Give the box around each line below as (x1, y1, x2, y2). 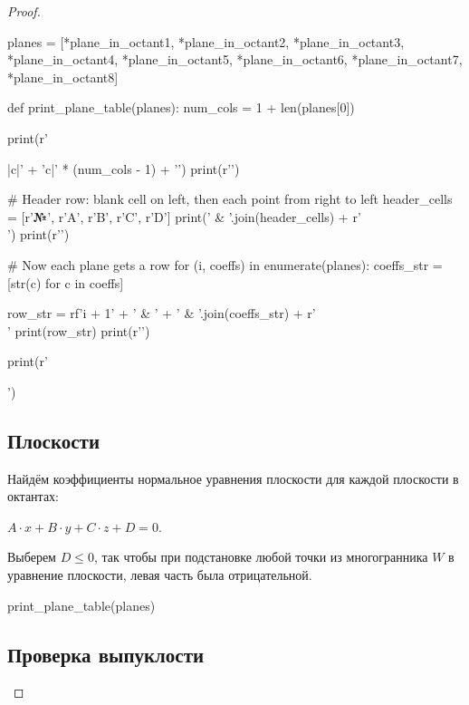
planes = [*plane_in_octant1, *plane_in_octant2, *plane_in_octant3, (7, 32, 405, 51)
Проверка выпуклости (7, 640, 205, 668)
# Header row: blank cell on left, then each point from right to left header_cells (7, 189, 453, 208)
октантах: (7, 487, 60, 506)
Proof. (7, 2, 41, 20)
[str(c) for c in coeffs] (7, 273, 124, 292)
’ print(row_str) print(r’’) (7, 321, 150, 340)
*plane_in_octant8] (7, 67, 119, 86)
